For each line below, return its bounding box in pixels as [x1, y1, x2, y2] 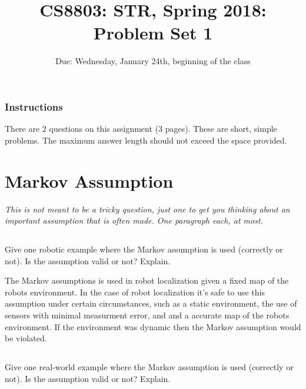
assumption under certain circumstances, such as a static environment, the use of [5, 297, 297, 310]
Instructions [5, 99, 63, 114]
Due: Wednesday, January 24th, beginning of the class [55, 55, 251, 67]
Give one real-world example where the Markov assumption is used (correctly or [5, 361, 294, 373]
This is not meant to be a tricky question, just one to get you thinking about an [5, 202, 290, 215]
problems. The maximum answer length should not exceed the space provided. [5, 134, 287, 146]
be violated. [5, 332, 47, 344]
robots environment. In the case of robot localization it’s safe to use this [5, 285, 265, 298]
